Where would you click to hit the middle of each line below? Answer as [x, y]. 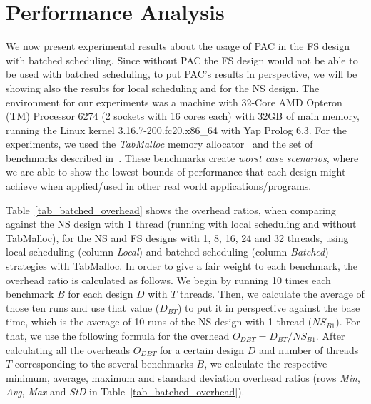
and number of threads [309, 349]
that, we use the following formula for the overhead [118, 335]
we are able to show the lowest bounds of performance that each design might [176, 172]
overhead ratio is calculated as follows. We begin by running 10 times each [168, 279]
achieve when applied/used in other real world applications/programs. [159, 186]
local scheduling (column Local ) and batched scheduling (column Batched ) [167, 252]
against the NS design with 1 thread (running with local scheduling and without [181, 224]
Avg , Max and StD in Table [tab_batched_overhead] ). [125, 392]
